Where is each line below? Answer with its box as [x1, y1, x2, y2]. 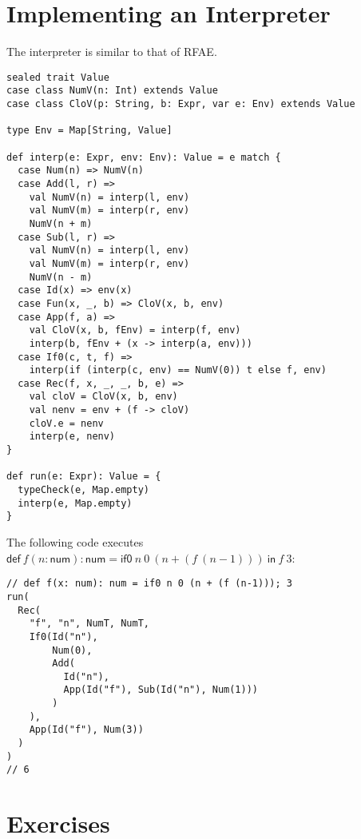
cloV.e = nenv [29, 417, 104, 429]
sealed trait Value [6, 71, 109, 83]
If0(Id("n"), [29, 630, 98, 642]
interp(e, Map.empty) [18, 497, 133, 509]
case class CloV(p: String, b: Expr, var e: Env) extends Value [6, 98, 355, 110]
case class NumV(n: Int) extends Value [6, 85, 218, 97]
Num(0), [52, 644, 93, 656]
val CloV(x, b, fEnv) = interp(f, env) [29, 324, 241, 336]
